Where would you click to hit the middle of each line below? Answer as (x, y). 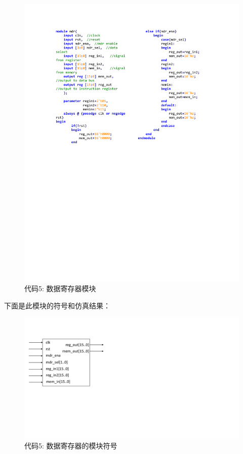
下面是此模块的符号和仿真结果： (57, 306)
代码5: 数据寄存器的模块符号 (71, 445)
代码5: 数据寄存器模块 (60, 288)
